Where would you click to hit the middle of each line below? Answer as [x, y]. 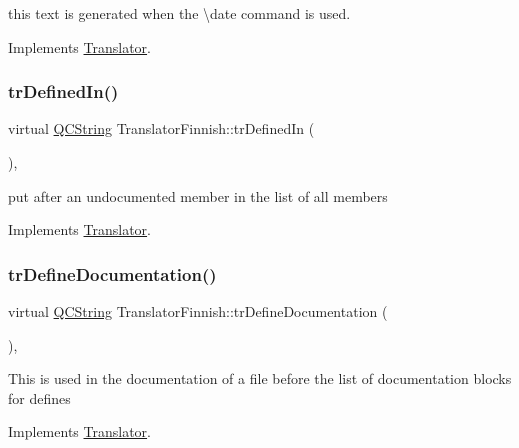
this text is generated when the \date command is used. [179, 13]
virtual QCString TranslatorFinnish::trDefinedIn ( [161, 128]
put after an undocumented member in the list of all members [198, 195]
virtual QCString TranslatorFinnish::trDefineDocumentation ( [198, 311]
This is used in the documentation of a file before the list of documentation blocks [260, 378]
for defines [39, 397]
